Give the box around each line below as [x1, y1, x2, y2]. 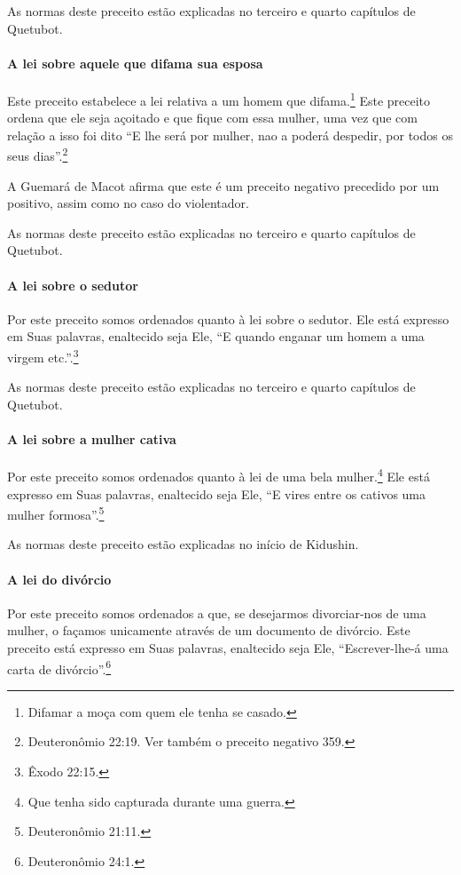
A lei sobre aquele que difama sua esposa [7, 53, 263, 72]
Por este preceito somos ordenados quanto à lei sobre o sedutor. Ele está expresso [7, 309, 449, 328]
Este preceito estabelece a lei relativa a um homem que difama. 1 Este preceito [7, 88, 431, 109]
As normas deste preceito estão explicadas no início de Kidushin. [7, 535, 359, 553]
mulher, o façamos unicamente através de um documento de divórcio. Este [7, 621, 410, 640]
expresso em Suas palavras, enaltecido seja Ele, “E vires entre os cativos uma [7, 484, 426, 503]
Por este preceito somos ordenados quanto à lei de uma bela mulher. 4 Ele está [7, 465, 430, 485]
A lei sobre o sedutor [7, 275, 138, 294]
